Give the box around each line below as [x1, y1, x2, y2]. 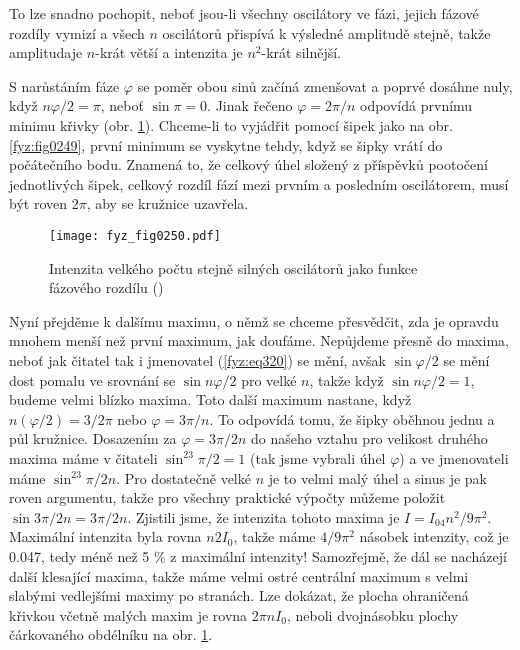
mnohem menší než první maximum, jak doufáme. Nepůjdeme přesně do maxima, [9, 330, 509, 351]
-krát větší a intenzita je [95, 42, 243, 63]
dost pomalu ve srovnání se [9, 369, 176, 390]
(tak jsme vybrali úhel [250, 447, 386, 468]
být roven [9, 193, 67, 214]
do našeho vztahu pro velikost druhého [251, 428, 488, 449]
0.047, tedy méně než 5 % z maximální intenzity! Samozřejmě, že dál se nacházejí [9, 545, 507, 566]
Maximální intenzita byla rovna [9, 526, 202, 547]
